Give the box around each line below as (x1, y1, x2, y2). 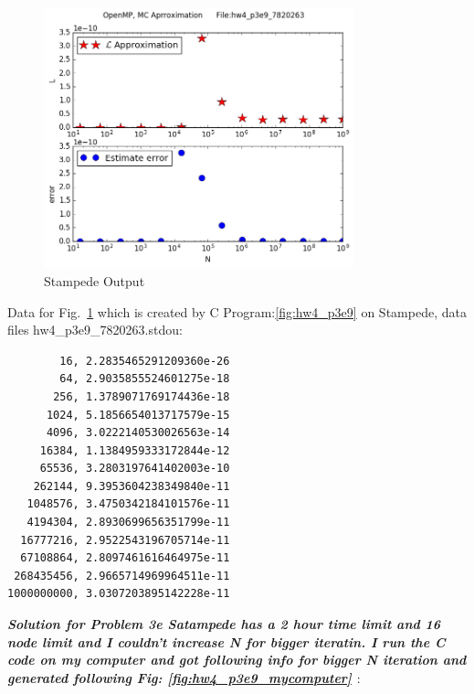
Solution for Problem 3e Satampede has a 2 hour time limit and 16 (7, 614, 441, 634)
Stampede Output (44, 271, 145, 290)
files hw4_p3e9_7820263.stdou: (7, 320, 183, 339)
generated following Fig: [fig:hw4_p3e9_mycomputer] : (7, 667, 361, 687)
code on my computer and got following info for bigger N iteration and (7, 650, 467, 669)
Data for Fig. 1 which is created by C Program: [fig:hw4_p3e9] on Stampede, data (7, 302, 467, 321)
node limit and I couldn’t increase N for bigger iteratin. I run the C (7, 632, 446, 651)
